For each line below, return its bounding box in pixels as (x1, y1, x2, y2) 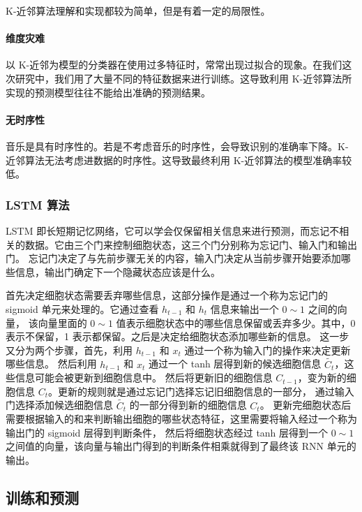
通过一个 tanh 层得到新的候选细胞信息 (149, 356, 322, 371)
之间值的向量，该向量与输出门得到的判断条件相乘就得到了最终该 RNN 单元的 (6, 439, 356, 453)
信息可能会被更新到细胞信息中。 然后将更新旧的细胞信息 (15, 370, 273, 385)
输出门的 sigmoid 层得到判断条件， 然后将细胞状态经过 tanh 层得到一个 (6, 425, 329, 439)
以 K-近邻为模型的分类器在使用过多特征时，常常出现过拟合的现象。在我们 (6, 57, 342, 72)
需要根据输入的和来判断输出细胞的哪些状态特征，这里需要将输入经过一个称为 (6, 411, 357, 426)
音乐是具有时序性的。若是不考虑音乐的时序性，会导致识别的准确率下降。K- (6, 138, 349, 153)
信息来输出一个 (210, 301, 279, 316)
